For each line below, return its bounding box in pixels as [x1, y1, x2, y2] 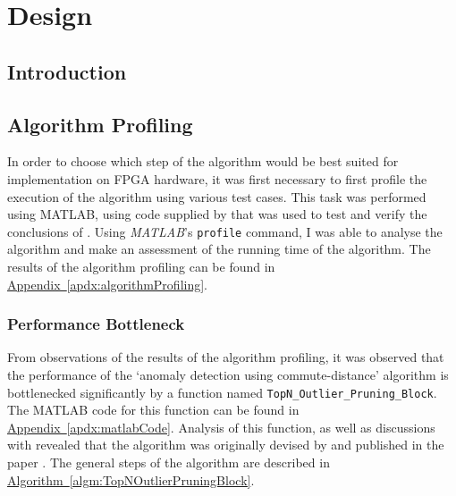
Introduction [7, 57, 127, 85]
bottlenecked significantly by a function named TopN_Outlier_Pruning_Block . [7, 383, 437, 401]
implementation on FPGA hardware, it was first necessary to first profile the [7, 169, 427, 188]
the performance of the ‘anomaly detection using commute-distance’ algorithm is [7, 365, 449, 383]
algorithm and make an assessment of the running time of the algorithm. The [7, 240, 431, 258]
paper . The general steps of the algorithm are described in [7, 453, 330, 472]
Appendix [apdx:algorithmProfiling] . [7, 274, 208, 293]
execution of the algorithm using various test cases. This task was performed [7, 187, 426, 206]
